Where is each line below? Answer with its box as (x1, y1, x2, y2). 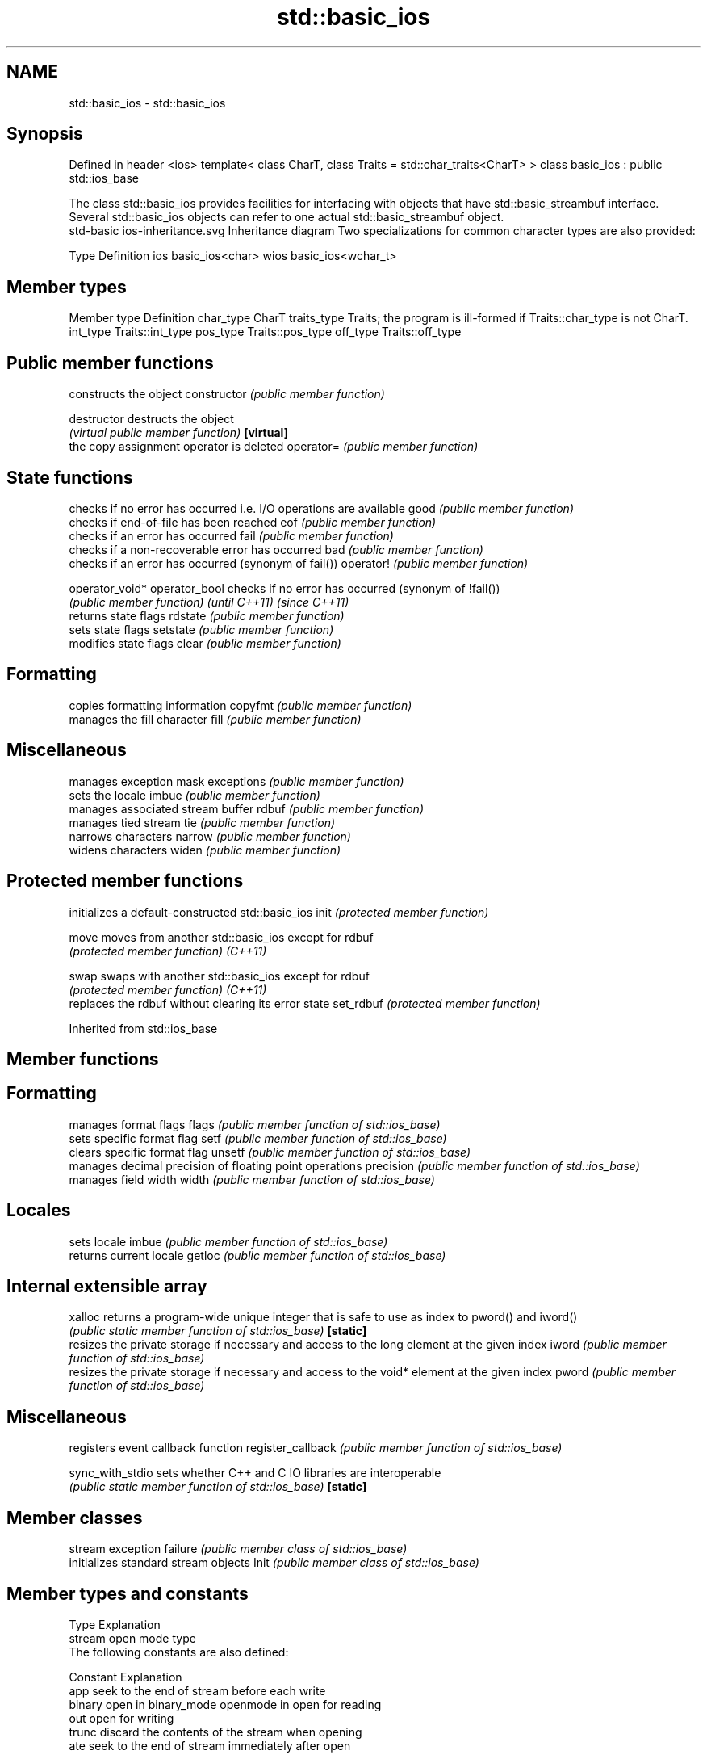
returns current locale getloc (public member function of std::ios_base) (69, 1248, 446, 1262)
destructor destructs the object (69, 412, 234, 426)
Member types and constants (6, 1583, 249, 1604)
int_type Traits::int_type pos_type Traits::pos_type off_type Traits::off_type (69, 325, 462, 339)
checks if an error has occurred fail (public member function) (69, 528, 394, 543)
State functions (6, 467, 133, 488)
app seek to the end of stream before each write (69, 1683, 326, 1698)
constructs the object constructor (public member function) (69, 387, 385, 401)
